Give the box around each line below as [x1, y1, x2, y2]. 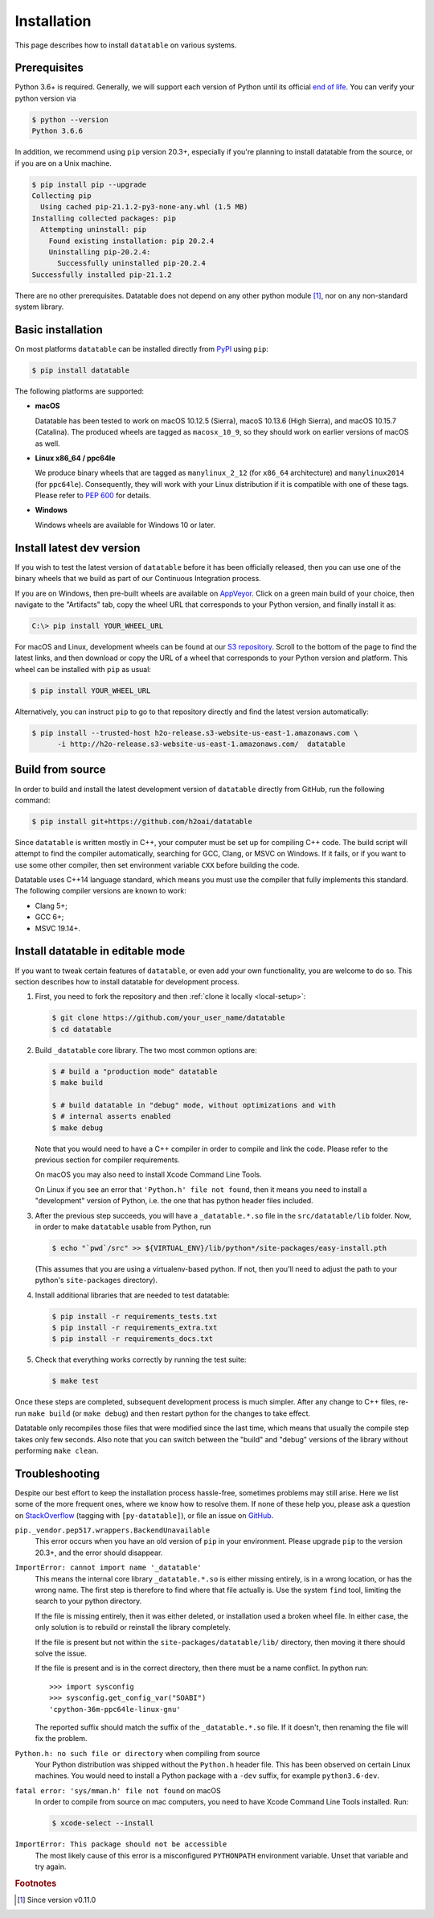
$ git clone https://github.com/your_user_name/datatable [51, 1013, 285, 1022]
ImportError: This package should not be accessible [14, 1840, 227, 1849]
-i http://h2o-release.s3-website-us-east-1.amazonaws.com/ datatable [57, 740, 346, 749]
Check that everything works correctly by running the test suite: [35, 1355, 247, 1364]
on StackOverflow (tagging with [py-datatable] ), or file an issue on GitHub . [14, 1510, 274, 1520]
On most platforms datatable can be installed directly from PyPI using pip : [14, 344, 269, 353]
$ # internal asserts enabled [51, 1112, 171, 1121]
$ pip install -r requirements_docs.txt [51, 1334, 213, 1343]
